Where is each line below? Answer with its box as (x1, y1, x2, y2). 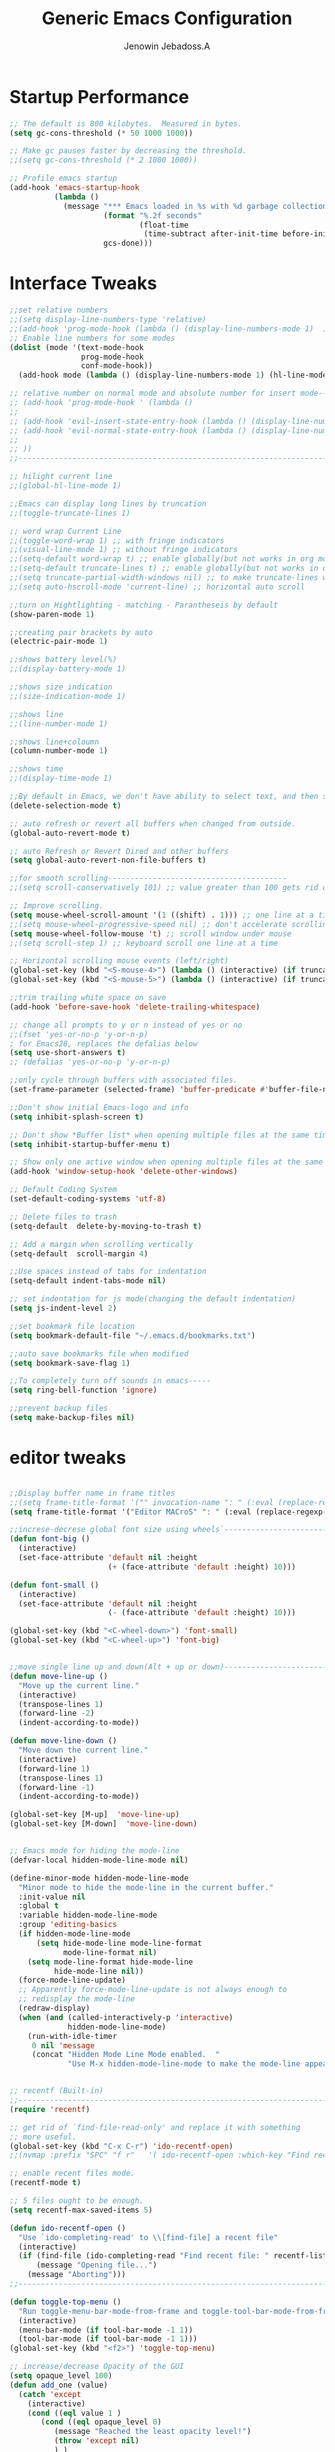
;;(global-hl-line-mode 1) (9, 481, 122, 491)
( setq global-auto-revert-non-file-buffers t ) (9, 855, 207, 866)
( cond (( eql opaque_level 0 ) (40, 2417, 162, 2427)
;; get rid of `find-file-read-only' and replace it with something (9, 2122, 301, 2132)
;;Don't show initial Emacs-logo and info (9, 1102, 189, 1112)
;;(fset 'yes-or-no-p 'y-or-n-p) (9, 1029, 149, 1039)
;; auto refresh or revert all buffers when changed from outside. (9, 818, 297, 829)
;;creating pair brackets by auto (9, 627, 154, 637)
